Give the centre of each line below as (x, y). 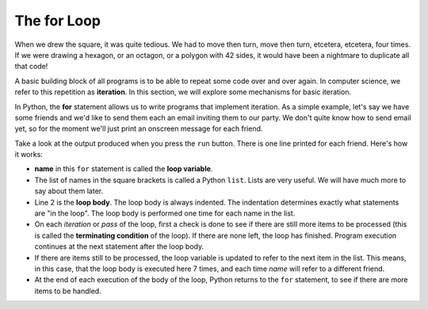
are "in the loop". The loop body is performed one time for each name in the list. (165, 213)
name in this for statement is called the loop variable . (124, 169)
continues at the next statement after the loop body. (119, 246)
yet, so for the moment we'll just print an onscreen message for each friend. (139, 129)
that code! (31, 67)
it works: (29, 154)
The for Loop (58, 21)
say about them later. (69, 191)
